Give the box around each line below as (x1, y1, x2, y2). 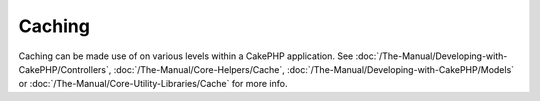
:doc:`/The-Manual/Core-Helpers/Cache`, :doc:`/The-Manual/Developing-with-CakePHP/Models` (113, 63, 515, 75)
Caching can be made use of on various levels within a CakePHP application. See (18, 50, 354, 62)
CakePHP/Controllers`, (18, 63, 112, 75)
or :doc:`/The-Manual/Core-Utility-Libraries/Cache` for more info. (18, 78, 288, 90)
